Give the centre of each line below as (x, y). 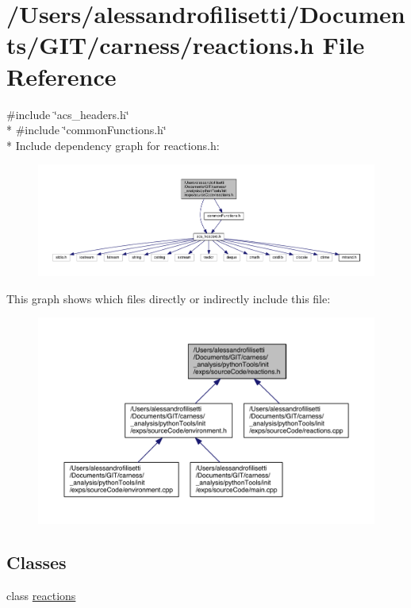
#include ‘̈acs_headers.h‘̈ (68, 114)
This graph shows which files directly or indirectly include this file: (169, 298)
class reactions (41, 596)
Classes (36, 562)
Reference (61, 76)
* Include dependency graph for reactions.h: (113, 145)
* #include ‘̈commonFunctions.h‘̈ (86, 130)
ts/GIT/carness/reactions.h (160, 45)
